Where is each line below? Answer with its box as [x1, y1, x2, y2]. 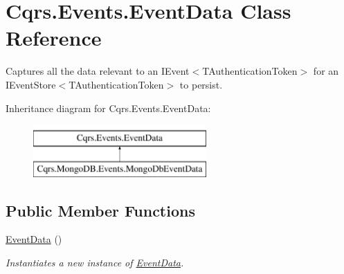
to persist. [179, 77, 223, 91]
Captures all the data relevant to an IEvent [6, 64, 190, 78]
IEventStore [6, 77, 56, 91]
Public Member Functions [6, 199, 195, 221]
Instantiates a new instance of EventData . [6, 255, 184, 270]
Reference [6, 24, 102, 52]
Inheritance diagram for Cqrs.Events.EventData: [6, 100, 211, 115]
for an [313, 64, 339, 78]
